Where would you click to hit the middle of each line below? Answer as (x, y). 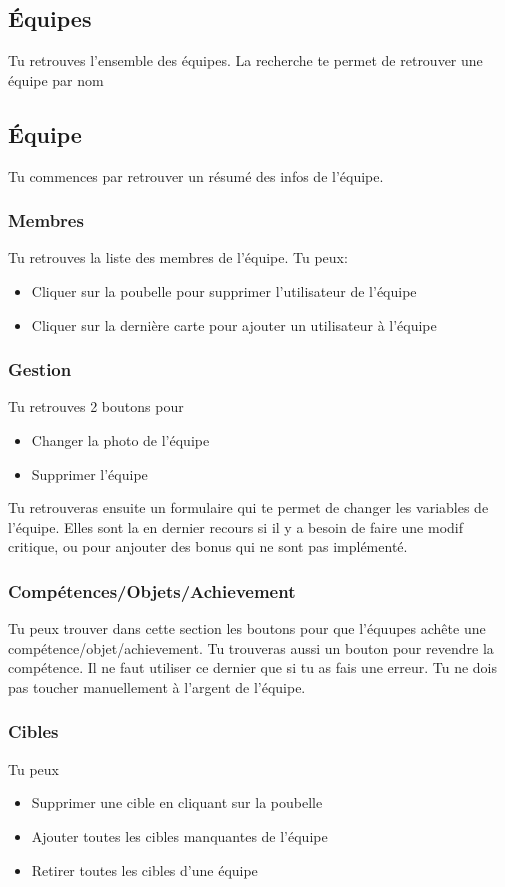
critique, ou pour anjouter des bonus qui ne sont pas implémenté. (208, 546)
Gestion (40, 369)
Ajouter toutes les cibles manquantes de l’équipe (179, 835)
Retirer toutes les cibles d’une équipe (144, 869)
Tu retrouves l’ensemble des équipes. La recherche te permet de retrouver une (245, 60)
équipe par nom (56, 79)
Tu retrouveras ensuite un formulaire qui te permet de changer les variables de (248, 507)
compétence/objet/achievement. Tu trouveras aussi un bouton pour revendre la (251, 647)
